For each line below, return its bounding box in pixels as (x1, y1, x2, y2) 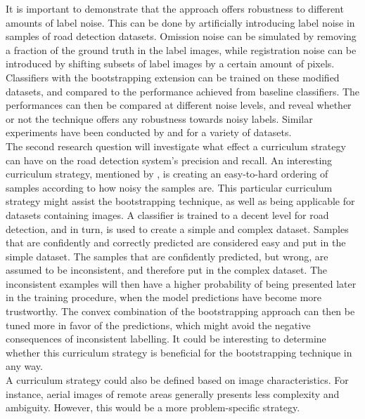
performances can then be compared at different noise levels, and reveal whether (6, 98, 352, 112)
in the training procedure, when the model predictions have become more (6, 290, 322, 305)
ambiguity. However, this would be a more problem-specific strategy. (6, 400, 300, 415)
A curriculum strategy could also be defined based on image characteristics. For (6, 373, 349, 387)
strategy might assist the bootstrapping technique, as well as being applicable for (6, 194, 355, 208)
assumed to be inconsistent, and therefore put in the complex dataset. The (6, 262, 328, 277)
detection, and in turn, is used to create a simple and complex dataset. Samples (6, 221, 349, 236)
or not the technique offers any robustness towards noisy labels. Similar (6, 111, 313, 126)
